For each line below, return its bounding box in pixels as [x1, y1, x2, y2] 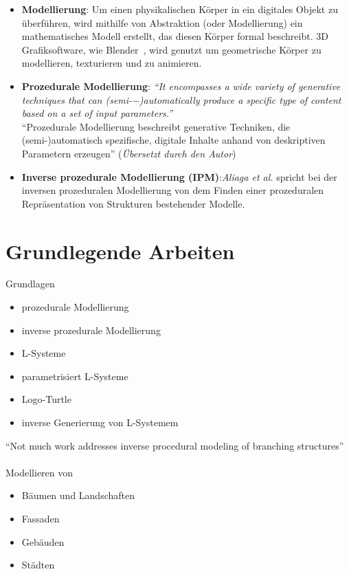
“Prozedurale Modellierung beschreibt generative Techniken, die [21, 119, 291, 133]
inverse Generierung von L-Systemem [21, 415, 179, 429]
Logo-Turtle [21, 392, 71, 406]
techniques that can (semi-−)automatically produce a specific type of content [21, 92, 341, 107]
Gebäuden [21, 534, 65, 549]
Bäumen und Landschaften [21, 488, 135, 503]
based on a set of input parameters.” [21, 106, 173, 120]
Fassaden [21, 511, 60, 525]
